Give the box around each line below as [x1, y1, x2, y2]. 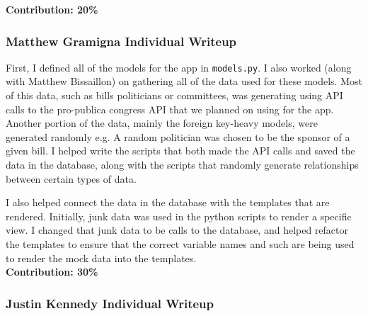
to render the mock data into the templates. [6, 250, 197, 265]
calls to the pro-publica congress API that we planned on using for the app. [6, 101, 334, 116]
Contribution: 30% [6, 264, 98, 279]
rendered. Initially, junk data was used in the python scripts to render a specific [6, 208, 352, 223]
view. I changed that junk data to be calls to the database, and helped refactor [6, 222, 349, 237]
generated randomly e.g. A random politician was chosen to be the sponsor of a [6, 129, 350, 144]
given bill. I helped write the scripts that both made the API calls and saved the [6, 143, 355, 158]
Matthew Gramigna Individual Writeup [6, 32, 237, 50]
